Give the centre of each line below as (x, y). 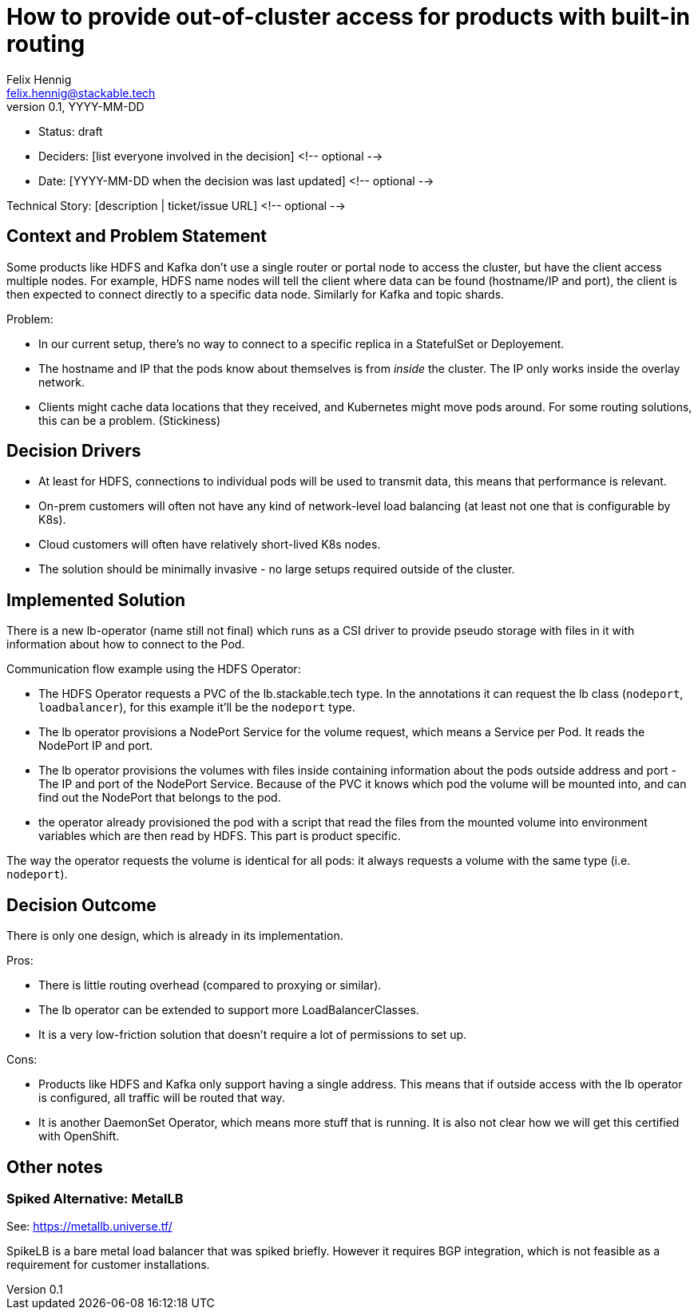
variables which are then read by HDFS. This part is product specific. (220, 836)
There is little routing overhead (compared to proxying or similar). (210, 985)
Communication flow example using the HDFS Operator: (154, 669)
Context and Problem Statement (137, 236)
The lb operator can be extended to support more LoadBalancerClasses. (229, 1010)
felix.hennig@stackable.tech (81, 93)
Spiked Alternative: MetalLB (95, 1198)
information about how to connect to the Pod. (126, 644)
